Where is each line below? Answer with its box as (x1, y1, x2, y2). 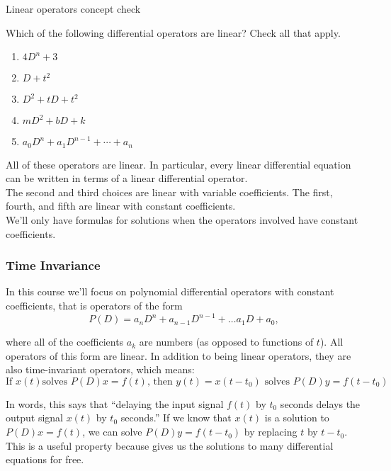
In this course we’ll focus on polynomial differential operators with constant (6, 284, 334, 299)
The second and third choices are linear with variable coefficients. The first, (6, 184, 333, 199)
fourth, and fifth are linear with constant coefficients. (6, 198, 236, 213)
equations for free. (6, 452, 84, 467)
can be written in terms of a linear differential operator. (6, 171, 248, 186)
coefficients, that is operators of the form (6, 298, 183, 313)
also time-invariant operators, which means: (6, 362, 195, 377)
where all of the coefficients (6, 334, 124, 349)
